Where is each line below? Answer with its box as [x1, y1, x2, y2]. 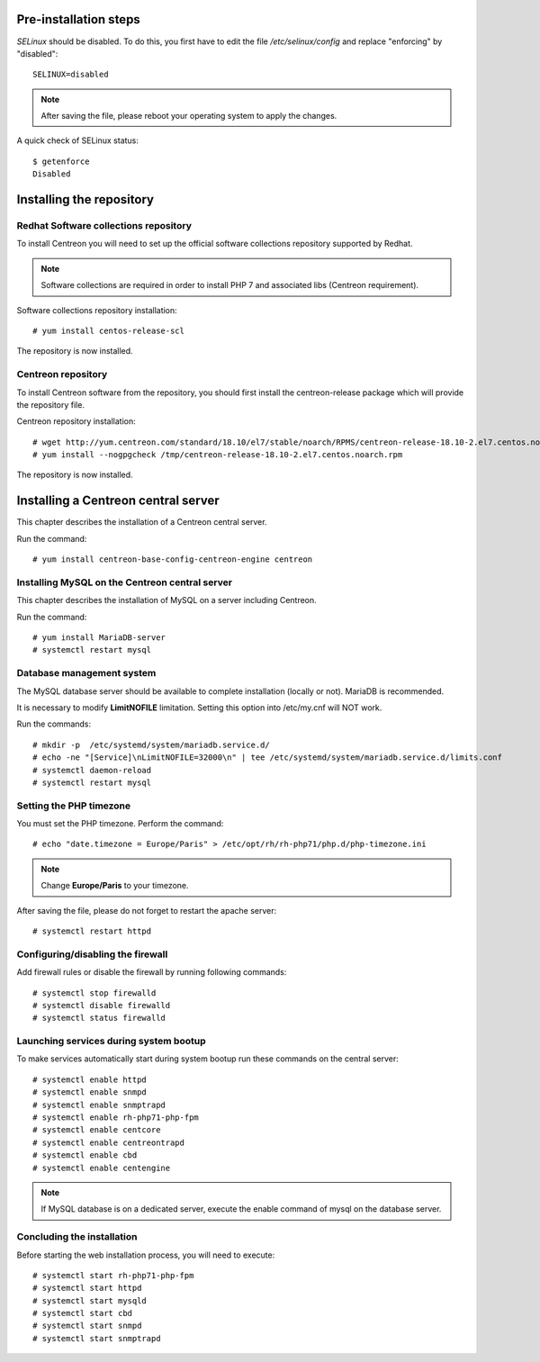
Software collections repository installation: [16, 304, 177, 315]
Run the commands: [16, 718, 92, 729]
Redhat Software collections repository [16, 220, 193, 232]
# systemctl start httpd [32, 1283, 142, 1294]
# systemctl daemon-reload [32, 765, 152, 775]
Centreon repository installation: [16, 416, 136, 427]
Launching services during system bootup [16, 1035, 206, 1048]
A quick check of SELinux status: [16, 135, 139, 146]
